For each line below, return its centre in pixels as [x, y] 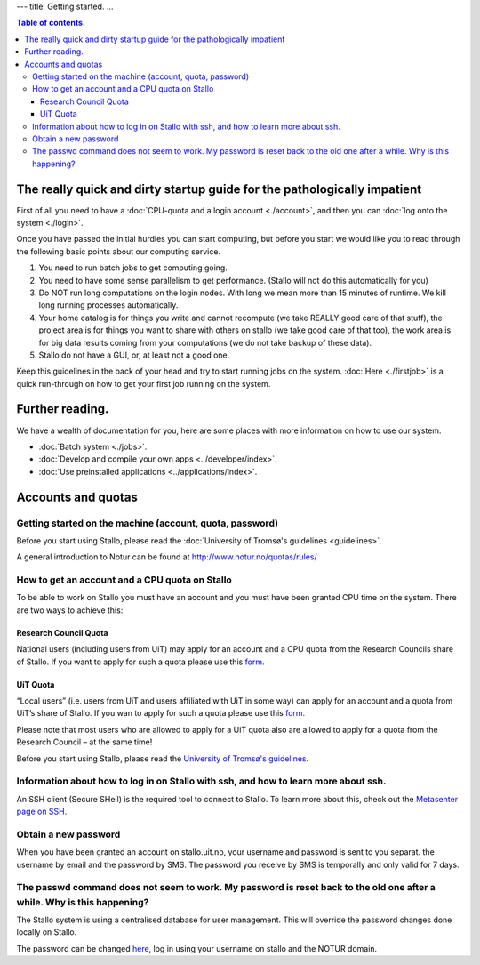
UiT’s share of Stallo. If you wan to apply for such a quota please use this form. [161, 713]
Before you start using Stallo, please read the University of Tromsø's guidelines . [163, 758]
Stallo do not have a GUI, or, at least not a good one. [134, 355]
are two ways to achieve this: [70, 610]
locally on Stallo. [47, 932]
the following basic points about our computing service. [119, 251]
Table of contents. [51, 23]
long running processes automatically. [108, 305]
